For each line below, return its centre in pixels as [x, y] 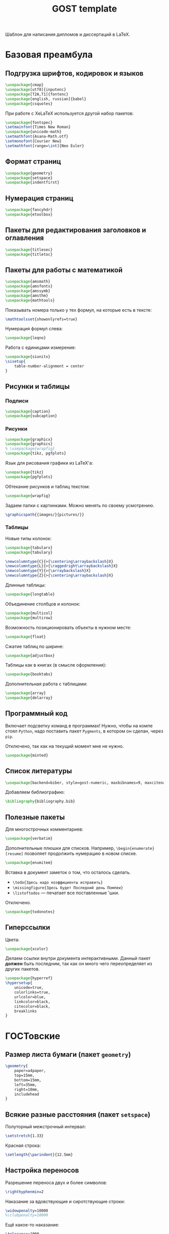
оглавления [25, 238]
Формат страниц [33, 162]
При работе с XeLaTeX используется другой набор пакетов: [70, 113]
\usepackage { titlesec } [29, 250]
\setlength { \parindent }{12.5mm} [39, 1155]
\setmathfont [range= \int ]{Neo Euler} [45, 146]
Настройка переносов [42, 1170]
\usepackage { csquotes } [29, 104]
